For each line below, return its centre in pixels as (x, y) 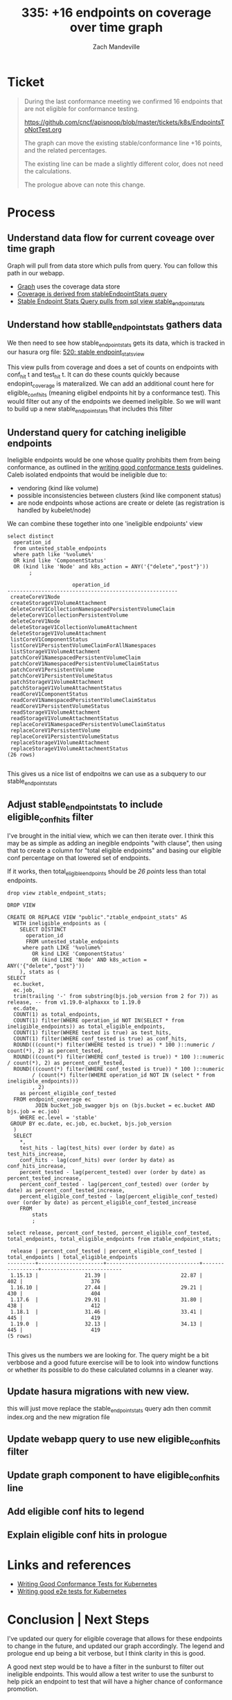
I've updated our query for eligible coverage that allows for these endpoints (115, 1639)
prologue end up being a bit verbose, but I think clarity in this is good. (106, 1654)
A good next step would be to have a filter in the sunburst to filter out (106, 1667)
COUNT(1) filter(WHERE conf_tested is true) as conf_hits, (100, 1038)
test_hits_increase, (37, 1154)
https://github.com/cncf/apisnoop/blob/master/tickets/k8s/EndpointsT (124, 122)
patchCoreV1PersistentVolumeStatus (61, 676)
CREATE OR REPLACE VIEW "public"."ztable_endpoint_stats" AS (97, 917)
